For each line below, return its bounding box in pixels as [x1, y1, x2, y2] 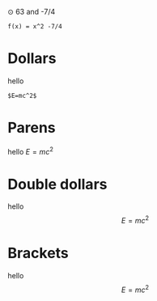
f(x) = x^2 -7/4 [7, 23, 62, 31]
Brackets [7, 244, 70, 262]
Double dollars [7, 175, 108, 193]
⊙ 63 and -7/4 [7, 7, 56, 16]
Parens [7, 119, 56, 137]
